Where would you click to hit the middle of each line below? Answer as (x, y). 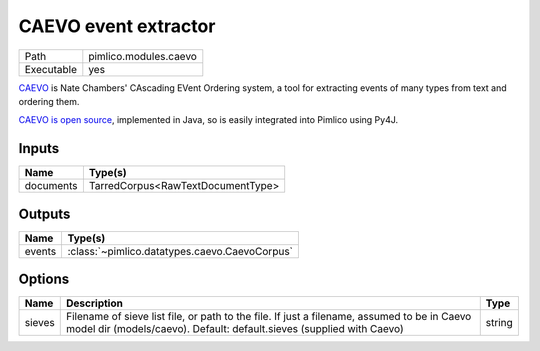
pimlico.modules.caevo (142, 56)
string (499, 323)
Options (44, 279)
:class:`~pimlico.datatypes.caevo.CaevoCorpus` (180, 251)
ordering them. (49, 101)
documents (51, 186)
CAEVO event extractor (117, 26)
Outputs (44, 213)
